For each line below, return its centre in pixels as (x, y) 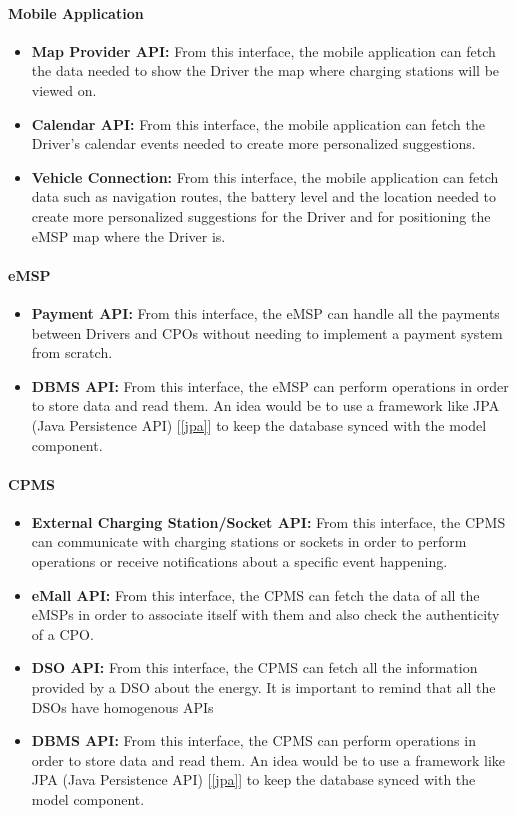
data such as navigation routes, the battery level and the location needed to (264, 196)
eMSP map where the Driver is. (128, 235)
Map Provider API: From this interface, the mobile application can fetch (263, 50)
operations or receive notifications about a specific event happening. (239, 561)
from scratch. (72, 352)
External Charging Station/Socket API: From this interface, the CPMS (268, 521)
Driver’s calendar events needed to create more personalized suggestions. (253, 143)
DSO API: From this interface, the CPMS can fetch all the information (254, 667)
